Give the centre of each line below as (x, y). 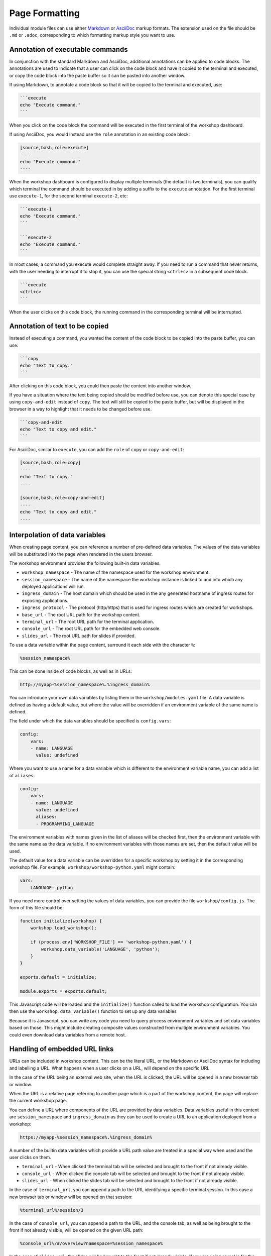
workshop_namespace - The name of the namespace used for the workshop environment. (116, 572)
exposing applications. (45, 600)
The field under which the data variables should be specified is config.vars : (90, 721)
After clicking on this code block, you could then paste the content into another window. (100, 386)
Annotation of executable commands (69, 49)
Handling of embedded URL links (61, 1049)
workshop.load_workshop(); (64, 928)
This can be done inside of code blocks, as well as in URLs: (71, 671)
